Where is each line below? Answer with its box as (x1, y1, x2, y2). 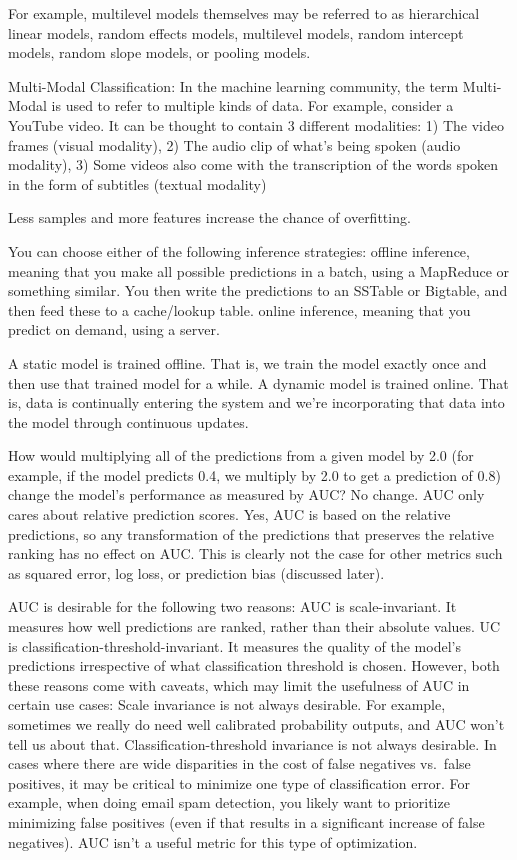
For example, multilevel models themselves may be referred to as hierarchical (8, 3, 480, 23)
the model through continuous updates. (8, 411, 249, 432)
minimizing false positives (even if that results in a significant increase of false (8, 811, 485, 832)
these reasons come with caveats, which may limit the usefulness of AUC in (8, 674, 470, 695)
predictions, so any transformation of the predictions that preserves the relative (8, 523, 495, 544)
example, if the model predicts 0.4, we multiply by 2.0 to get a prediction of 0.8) (8, 464, 501, 485)
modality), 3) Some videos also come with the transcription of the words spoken (8, 154, 499, 175)
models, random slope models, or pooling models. (8, 42, 311, 63)
